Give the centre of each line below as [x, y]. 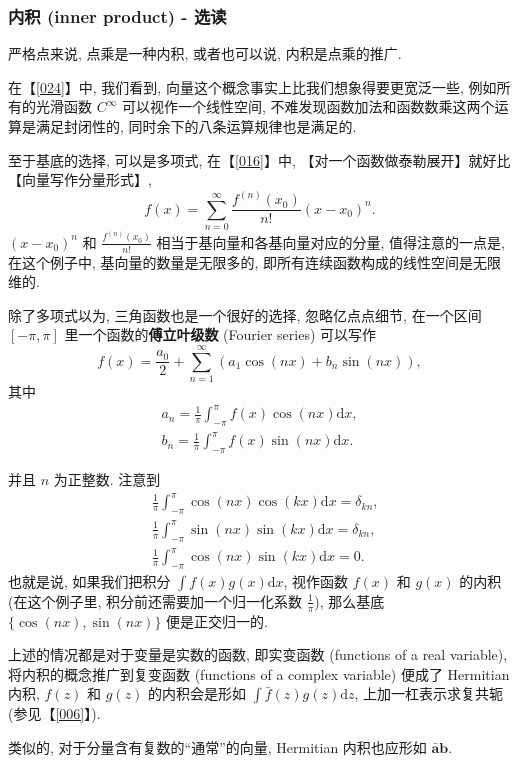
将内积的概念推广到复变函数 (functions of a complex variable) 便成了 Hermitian [259, 673]
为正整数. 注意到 [107, 479]
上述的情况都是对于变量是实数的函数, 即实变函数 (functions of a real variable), [258, 654]
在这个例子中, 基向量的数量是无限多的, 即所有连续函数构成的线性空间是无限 [255, 261]
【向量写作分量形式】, [80, 179]
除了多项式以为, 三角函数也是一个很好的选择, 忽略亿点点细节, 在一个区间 [245, 314]
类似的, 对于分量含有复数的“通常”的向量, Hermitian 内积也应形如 [217, 747]
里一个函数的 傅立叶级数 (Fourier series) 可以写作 [220, 334]
